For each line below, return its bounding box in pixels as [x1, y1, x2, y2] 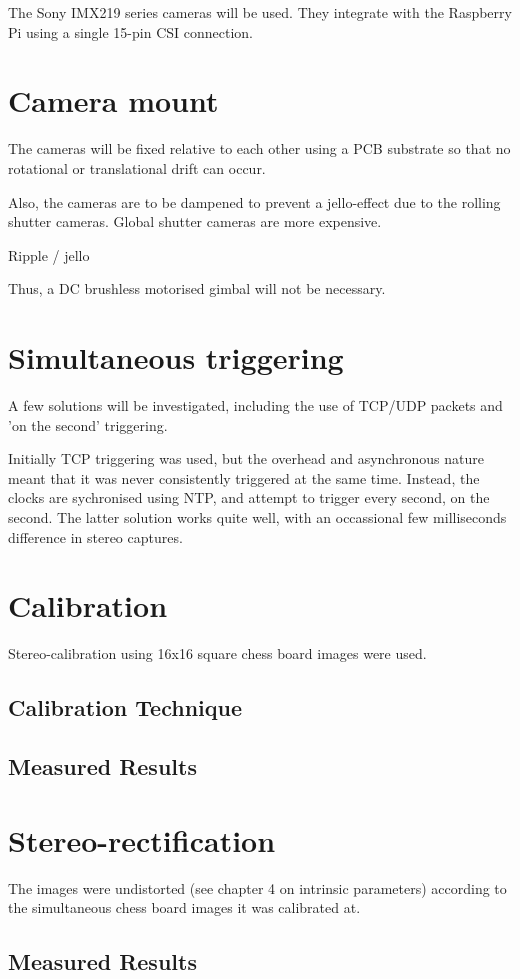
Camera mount [8, 80, 219, 121]
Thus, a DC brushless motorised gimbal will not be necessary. [8, 278, 386, 299]
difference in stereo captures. [8, 526, 183, 547]
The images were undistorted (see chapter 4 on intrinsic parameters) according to [8, 877, 507, 898]
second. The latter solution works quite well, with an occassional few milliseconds [8, 506, 507, 527]
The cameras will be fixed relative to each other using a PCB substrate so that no [8, 138, 511, 159]
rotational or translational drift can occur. [8, 157, 266, 178]
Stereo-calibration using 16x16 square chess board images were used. [8, 643, 427, 664]
